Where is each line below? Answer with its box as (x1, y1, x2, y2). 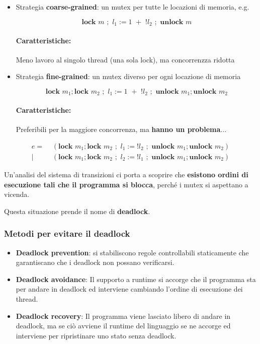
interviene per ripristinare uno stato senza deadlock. (16, 330, 177, 340)
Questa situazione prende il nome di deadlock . (4, 205, 150, 216)
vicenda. (4, 189, 30, 199)
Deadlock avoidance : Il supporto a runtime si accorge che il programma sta (16, 273, 256, 284)
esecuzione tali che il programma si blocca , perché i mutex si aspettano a (4, 179, 248, 189)
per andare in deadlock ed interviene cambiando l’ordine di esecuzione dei (16, 284, 243, 294)
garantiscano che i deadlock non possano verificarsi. (16, 257, 175, 267)
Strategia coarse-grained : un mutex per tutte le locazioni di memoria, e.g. (16, 2, 249, 12)
